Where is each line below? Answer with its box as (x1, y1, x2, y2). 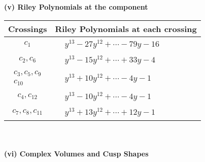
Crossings (8, 22, 47, 35)
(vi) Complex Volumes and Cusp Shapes (4, 148, 149, 159)
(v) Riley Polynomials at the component (4, 2, 148, 12)
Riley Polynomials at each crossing (55, 22, 197, 35)
